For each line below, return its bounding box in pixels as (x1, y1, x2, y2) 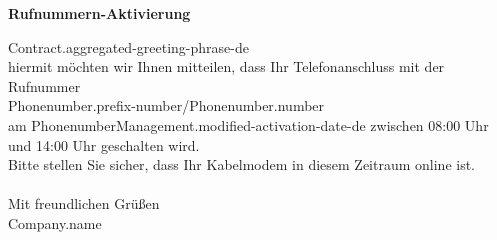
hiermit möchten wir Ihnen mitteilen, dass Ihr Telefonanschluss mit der (8, 56, 445, 77)
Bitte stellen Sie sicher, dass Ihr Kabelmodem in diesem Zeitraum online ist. (8, 154, 476, 175)
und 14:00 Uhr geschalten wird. (8, 134, 200, 155)
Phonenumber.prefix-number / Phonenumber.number (8, 95, 325, 116)
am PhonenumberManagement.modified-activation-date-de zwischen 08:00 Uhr (8, 114, 489, 135)
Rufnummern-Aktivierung (8, 3, 191, 23)
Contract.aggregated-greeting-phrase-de (8, 36, 249, 57)
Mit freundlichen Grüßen (8, 193, 160, 214)
